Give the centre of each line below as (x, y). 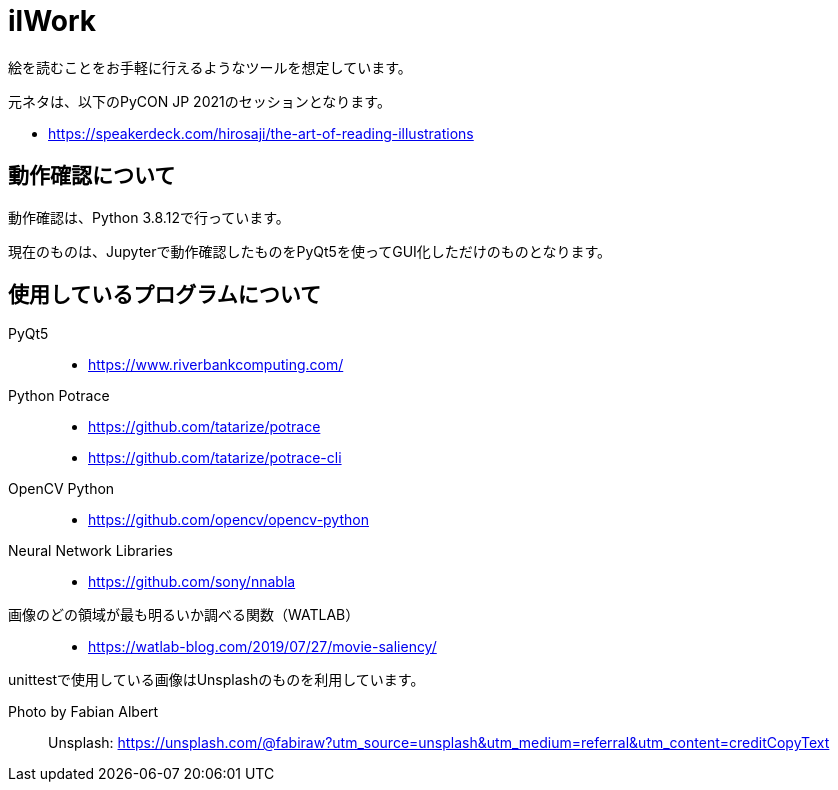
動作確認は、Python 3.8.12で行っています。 (149, 217)
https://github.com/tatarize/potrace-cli (215, 458)
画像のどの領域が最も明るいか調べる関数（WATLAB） (184, 615)
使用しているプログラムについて (165, 295)
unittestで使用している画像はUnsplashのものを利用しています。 (216, 680)
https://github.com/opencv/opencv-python (228, 520)
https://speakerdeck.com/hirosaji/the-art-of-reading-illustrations (261, 133)
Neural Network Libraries (91, 551)
